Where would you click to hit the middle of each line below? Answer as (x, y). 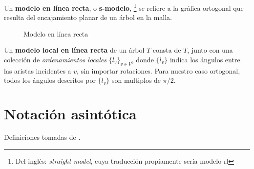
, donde (143, 60)
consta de (167, 50)
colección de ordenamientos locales (55, 60)
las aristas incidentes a (38, 70)
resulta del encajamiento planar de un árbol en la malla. (88, 17)
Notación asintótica (70, 114)
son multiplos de (136, 80)
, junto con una (210, 50)
